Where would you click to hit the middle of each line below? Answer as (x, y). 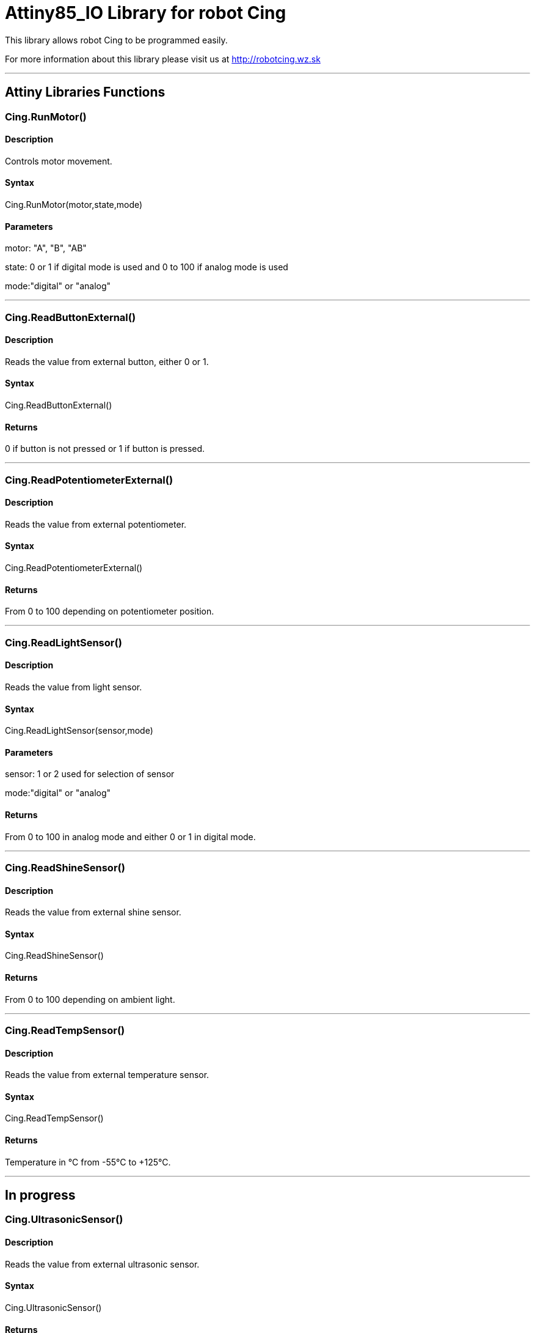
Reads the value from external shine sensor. (93, 912)
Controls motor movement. (59, 161)
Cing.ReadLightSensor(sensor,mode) (79, 731)
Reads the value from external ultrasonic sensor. (102, 1264)
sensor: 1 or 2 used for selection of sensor (90, 774)
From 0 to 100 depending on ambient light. (90, 999)
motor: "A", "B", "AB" (46, 248)
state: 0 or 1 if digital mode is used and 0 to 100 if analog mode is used (147, 267)
